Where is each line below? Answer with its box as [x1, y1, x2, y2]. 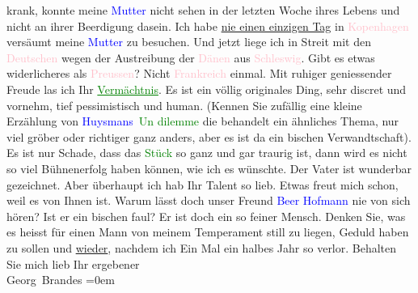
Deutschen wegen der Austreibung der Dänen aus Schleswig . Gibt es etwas [6, 49, 375, 66]
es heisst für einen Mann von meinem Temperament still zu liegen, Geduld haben [6, 223, 409, 240]
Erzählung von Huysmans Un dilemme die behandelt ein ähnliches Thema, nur [6, 113, 399, 130]
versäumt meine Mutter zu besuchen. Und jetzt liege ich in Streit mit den [6, 33, 371, 50]
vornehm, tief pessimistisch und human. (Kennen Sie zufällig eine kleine [6, 96, 362, 113]
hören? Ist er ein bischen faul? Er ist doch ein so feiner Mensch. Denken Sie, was [6, 207, 406, 224]
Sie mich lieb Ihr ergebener [6, 255, 140, 272]
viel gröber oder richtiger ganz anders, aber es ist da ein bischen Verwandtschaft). [6, 128, 412, 145]
